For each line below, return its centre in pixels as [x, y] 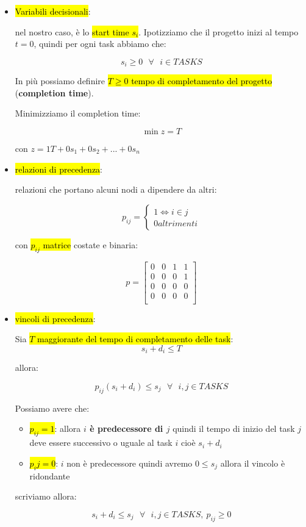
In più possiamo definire [60, 81]
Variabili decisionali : [53, 11]
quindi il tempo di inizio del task [234, 428]
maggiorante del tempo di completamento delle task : [135, 339]
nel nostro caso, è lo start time [72, 31]
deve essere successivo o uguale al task [101, 443]
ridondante [50, 475]
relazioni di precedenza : [59, 169]
